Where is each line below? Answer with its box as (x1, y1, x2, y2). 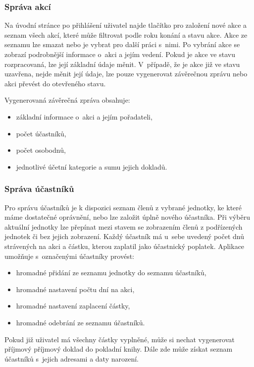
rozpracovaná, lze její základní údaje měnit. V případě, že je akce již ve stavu (4, 59, 240, 69)
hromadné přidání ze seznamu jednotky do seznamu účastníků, (16, 267, 206, 278)
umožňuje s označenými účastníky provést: (4, 250, 134, 261)
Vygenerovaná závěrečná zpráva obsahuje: (4, 95, 130, 105)
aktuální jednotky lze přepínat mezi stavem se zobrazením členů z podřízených (4, 221, 243, 232)
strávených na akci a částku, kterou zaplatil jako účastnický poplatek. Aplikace (4, 241, 245, 251)
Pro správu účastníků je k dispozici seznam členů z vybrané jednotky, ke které (4, 202, 242, 212)
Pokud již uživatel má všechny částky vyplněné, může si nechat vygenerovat (4, 334, 235, 344)
